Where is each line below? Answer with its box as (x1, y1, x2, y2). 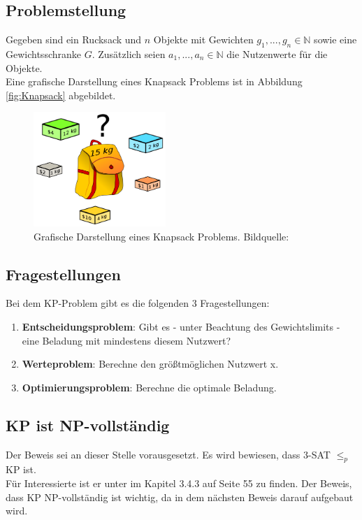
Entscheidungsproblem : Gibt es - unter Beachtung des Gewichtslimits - (22, 319, 340, 334)
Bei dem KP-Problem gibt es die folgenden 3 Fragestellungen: (6, 296, 270, 310)
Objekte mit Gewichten (153, 32, 254, 47)
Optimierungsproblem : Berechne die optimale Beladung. (22, 380, 277, 394)
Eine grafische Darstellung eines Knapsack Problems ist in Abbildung (6, 74, 303, 89)
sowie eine (314, 32, 357, 47)
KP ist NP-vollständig (6, 414, 170, 435)
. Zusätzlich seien (92, 47, 166, 61)
